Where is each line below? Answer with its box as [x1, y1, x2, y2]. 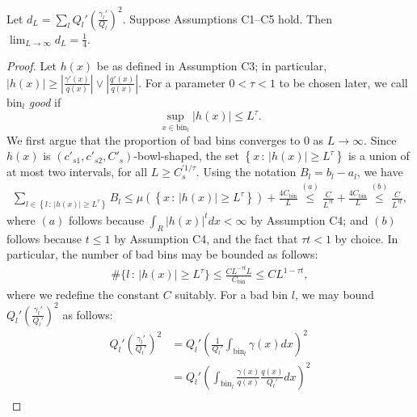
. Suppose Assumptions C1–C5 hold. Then [122, 10, 333, 27]
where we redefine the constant [6, 285, 160, 302]
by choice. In [335, 230, 398, 246]
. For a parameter [138, 74, 225, 91]
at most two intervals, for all [6, 163, 148, 180]
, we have [356, 163, 403, 180]
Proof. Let [6, 57, 57, 74]
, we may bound [294, 285, 374, 302]
